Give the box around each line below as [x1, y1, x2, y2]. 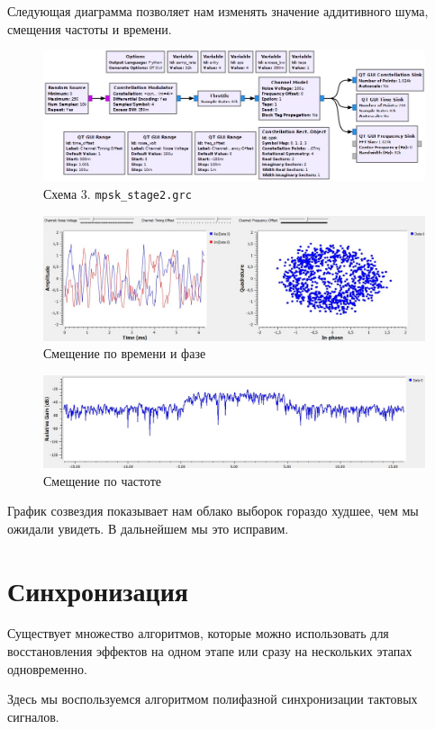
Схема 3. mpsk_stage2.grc [43, 184, 192, 202]
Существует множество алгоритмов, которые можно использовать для [7, 624, 389, 643]
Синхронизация [7, 571, 188, 608]
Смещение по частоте [43, 471, 161, 490]
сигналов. [7, 706, 59, 725]
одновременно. [7, 659, 87, 678]
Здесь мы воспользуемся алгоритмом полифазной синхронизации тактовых [7, 689, 418, 708]
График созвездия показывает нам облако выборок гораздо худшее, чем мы [7, 501, 419, 520]
